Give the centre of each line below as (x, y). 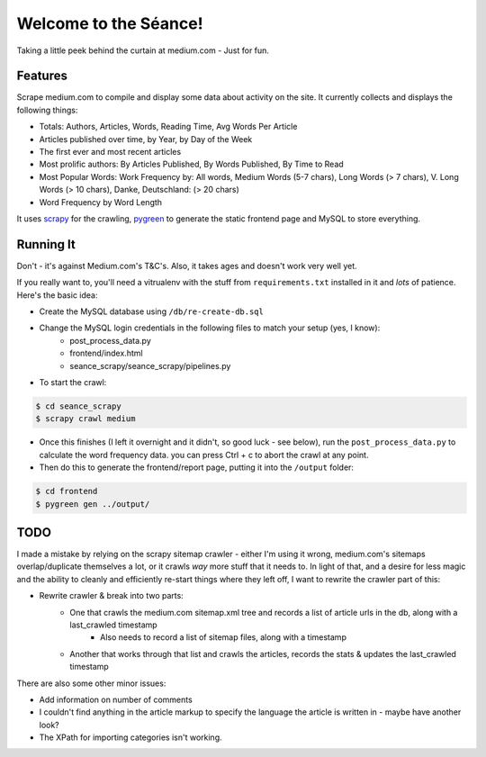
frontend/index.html (106, 353)
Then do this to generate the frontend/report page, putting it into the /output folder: (197, 467)
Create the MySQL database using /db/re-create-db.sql (152, 311)
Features (42, 76)
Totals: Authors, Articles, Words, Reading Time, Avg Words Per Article (168, 127)
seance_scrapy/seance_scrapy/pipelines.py (150, 365)
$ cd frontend (67, 491)
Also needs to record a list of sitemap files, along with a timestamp (223, 637)
